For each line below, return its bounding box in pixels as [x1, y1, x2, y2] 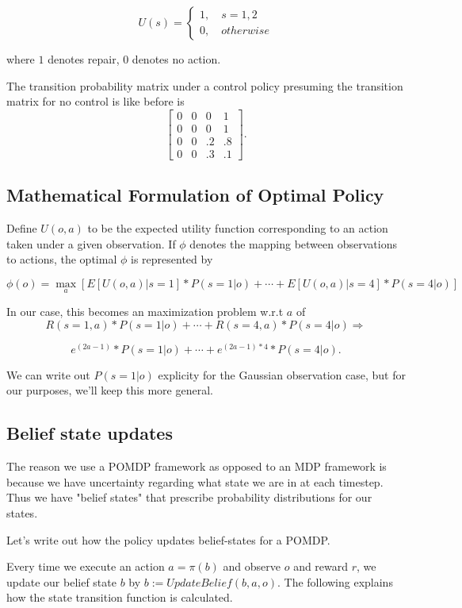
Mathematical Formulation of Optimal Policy [6, 183, 384, 207]
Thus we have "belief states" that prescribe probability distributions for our [6, 489, 372, 506]
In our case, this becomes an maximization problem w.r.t [6, 303, 284, 320]
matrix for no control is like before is [6, 93, 185, 110]
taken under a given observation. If [6, 235, 176, 252]
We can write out [6, 366, 90, 383]
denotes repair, [48, 51, 120, 67]
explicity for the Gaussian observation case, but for [158, 366, 406, 383]
